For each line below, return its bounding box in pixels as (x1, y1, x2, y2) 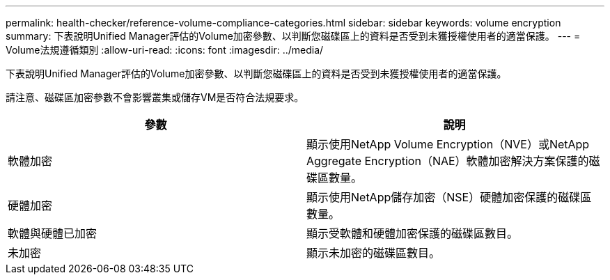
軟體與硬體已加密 (8, 226, 97, 240)
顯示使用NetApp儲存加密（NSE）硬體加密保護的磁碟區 (306, 190, 592, 204)
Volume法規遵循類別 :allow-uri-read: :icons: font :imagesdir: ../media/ (6, 44, 324, 56)
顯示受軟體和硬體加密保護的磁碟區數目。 (306, 226, 519, 240)
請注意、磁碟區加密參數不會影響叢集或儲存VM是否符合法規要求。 (6, 91, 304, 103)
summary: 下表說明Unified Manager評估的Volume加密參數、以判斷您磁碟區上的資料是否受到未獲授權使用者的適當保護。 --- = (6, 30, 581, 42)
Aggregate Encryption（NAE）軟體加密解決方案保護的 (306, 154, 589, 168)
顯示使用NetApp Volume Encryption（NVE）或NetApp (306, 137, 590, 151)
